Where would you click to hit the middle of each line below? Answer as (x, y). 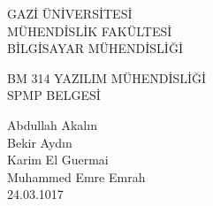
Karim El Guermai (58, 160)
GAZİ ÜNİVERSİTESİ (70, 13)
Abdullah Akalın (52, 124)
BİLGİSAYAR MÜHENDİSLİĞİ (95, 48)
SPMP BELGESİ (54, 95)
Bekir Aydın (40, 142)
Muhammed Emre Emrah (76, 176)
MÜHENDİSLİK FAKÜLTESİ (90, 31)
